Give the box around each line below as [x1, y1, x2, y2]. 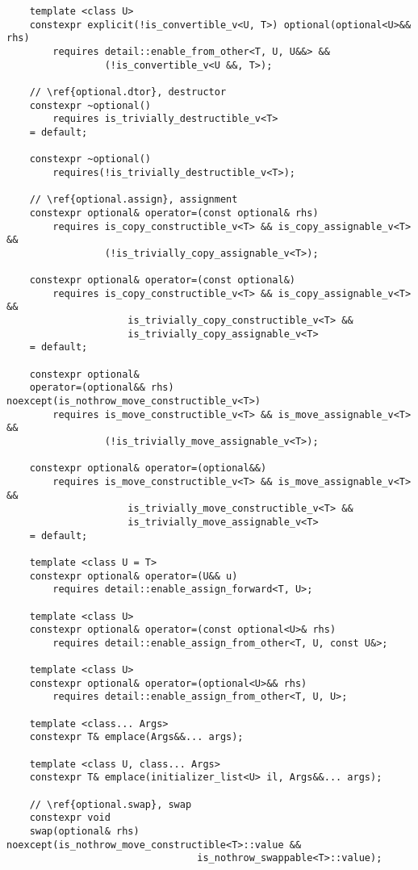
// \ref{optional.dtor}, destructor [29, 86, 227, 98]
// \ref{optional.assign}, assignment [29, 194, 238, 206]
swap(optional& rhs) [29, 826, 140, 838]
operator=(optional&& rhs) [29, 382, 174, 394]
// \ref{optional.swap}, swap [29, 798, 192, 810]
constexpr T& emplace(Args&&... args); [29, 731, 244, 743]
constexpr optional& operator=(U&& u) [29, 570, 238, 582]
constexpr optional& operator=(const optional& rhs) [29, 207, 319, 219]
